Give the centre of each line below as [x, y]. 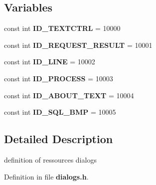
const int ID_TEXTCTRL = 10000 [62, 28]
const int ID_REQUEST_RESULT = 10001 [78, 45]
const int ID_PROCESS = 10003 [59, 78]
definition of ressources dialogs [50, 159]
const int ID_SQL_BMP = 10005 [60, 112]
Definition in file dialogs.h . [46, 176]
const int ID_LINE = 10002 [50, 62]
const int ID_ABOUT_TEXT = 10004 [69, 95]
